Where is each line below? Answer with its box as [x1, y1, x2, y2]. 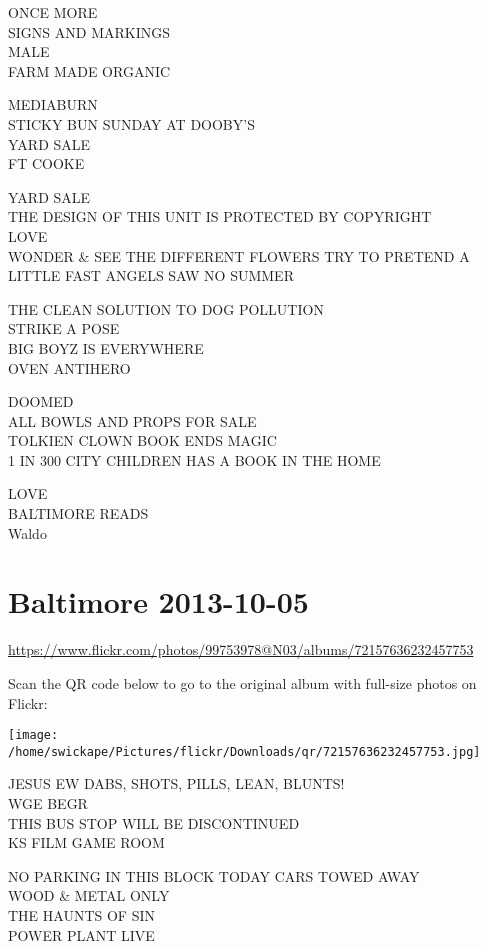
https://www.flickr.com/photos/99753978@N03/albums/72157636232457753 [8, 639, 474, 660]
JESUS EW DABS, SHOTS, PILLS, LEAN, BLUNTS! [8, 773, 345, 794]
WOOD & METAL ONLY [8, 885, 170, 906]
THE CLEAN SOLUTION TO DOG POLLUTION [8, 298, 324, 319]
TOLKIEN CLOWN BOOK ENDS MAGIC [8, 430, 277, 451]
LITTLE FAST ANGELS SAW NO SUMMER [8, 265, 294, 286]
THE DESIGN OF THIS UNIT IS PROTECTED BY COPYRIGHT [8, 206, 432, 227]
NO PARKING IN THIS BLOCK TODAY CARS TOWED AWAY [8, 865, 420, 886]
